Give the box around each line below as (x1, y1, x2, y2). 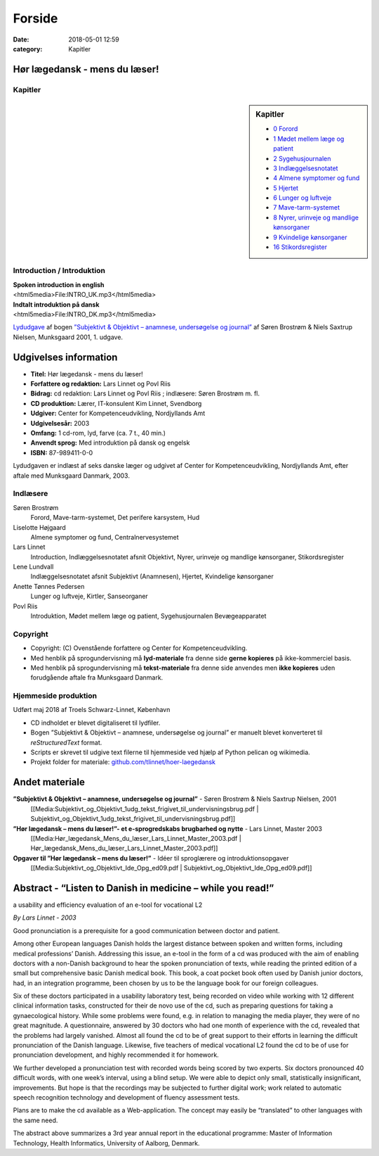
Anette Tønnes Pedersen (13, 582, 85, 590)
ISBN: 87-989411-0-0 (30, 448, 93, 457)
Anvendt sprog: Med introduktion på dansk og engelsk (30, 438, 190, 447)
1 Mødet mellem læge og (273, 134, 345, 143)
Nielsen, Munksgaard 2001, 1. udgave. (13, 333, 123, 341)
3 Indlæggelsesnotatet (273, 164, 338, 172)
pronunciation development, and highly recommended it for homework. (13, 1050, 219, 1059)
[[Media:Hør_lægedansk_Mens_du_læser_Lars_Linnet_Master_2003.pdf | (30, 834, 241, 842)
